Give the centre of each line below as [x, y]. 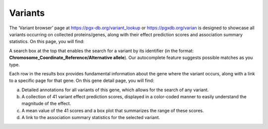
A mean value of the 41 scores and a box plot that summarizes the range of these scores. [113, 110]
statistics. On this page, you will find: [47, 42]
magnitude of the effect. [46, 104]
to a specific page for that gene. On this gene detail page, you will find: [82, 81]
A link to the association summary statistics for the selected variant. [91, 118]
